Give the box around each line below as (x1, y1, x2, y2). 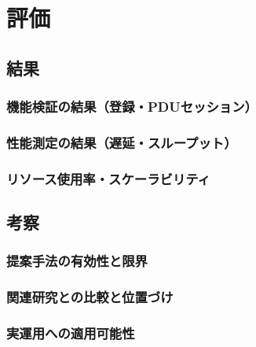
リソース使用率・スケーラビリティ (6, 168, 210, 188)
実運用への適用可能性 (6, 323, 135, 343)
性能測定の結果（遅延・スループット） (6, 132, 237, 152)
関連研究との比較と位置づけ (6, 287, 174, 307)
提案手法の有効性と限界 (6, 251, 148, 271)
